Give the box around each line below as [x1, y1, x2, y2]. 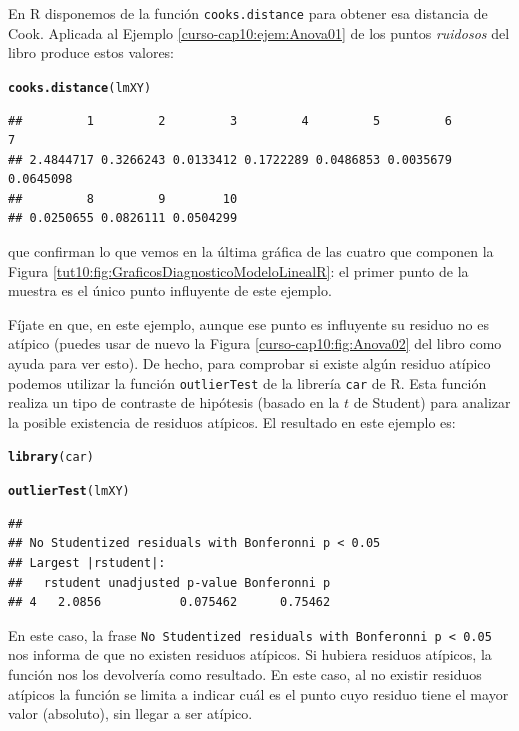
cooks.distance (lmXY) [8, 80, 152, 95]
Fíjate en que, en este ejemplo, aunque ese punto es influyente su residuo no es [8, 313, 489, 334]
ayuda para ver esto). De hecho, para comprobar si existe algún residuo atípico [8, 353, 491, 374]
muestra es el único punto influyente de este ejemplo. [8, 280, 332, 301]
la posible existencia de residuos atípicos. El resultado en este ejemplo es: [8, 411, 456, 432]
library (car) [8, 450, 94, 465]
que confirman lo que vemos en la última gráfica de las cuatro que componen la [8, 241, 494, 262]
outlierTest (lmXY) [8, 484, 130, 499]
